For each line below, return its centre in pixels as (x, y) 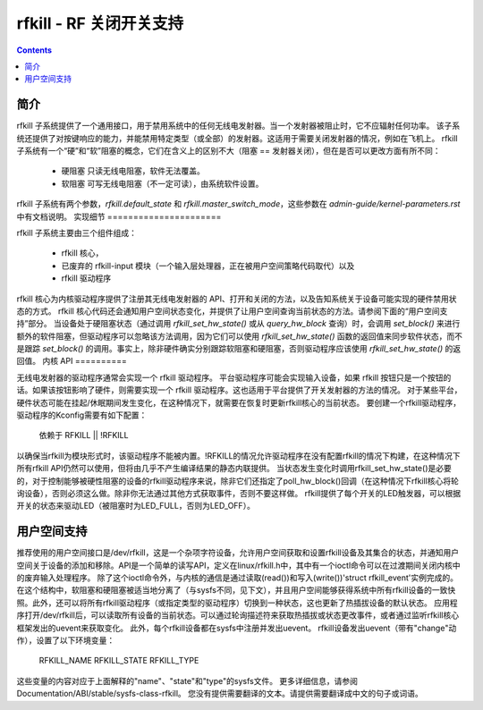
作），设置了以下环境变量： (66, 640)
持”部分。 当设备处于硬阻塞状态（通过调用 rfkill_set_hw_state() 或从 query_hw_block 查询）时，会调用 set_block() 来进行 (238, 324)
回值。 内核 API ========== (72, 361)
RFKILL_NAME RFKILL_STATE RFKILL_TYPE (119, 661)
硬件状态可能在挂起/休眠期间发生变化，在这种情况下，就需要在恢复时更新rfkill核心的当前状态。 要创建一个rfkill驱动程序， (239, 402)
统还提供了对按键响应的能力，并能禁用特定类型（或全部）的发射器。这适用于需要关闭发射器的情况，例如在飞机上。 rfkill (237, 138)
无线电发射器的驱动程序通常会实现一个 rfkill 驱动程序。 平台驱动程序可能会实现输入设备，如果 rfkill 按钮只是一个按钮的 (234, 377)
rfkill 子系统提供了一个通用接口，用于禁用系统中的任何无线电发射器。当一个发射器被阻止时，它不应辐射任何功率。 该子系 (238, 126)
